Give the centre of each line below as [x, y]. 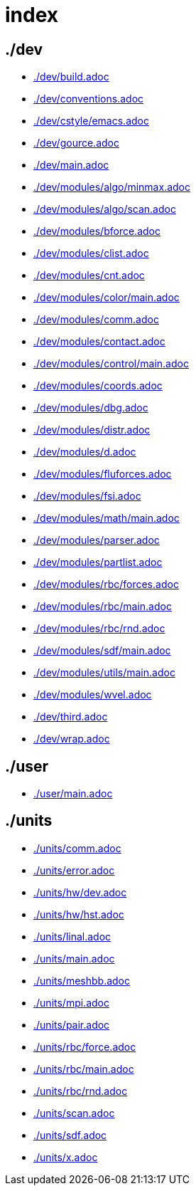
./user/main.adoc [73, 794]
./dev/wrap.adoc [72, 739]
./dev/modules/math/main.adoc [107, 518]
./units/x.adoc [66, 1157]
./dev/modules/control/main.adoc [111, 364]
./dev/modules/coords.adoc [98, 386]
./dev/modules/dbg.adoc [91, 408]
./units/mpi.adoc [71, 1002]
